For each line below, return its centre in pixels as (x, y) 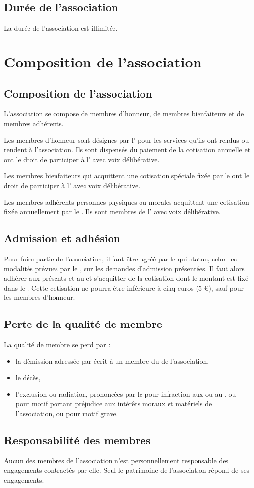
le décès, (28, 377)
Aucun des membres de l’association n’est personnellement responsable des (116, 460)
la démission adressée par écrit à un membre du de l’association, (112, 361)
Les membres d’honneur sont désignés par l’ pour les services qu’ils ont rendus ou (127, 140)
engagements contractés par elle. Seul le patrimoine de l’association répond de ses (127, 470)
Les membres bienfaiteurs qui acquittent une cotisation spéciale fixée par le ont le (127, 176)
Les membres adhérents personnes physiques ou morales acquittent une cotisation (127, 202)
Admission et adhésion (62, 238)
